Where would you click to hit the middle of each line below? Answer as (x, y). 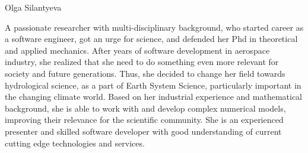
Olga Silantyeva (33, 7)
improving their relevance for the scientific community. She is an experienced (144, 120)
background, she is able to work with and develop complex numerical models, (145, 108)
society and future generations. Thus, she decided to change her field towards (145, 73)
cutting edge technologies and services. (75, 143)
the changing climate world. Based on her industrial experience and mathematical (154, 97)
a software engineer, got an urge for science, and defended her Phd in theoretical (151, 39)
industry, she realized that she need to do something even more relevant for (142, 62)
